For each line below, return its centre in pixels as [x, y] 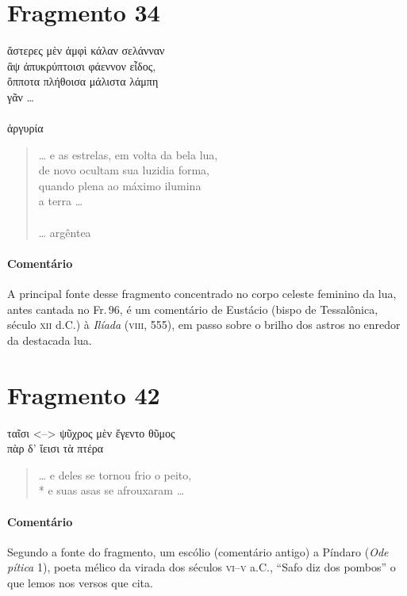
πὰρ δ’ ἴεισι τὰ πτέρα [56, 448]
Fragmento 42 [84, 394]
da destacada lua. [50, 340]
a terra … [61, 201]
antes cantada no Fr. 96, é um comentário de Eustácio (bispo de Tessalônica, [193, 309]
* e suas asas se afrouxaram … [111, 490]
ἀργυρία [25, 128]
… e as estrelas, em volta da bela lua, [128, 154]
